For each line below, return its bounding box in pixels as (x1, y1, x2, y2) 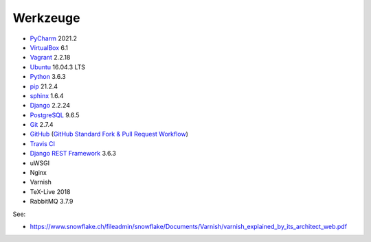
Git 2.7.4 (30, 121, 54, 129)
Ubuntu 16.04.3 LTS (30, 62, 86, 71)
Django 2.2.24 (30, 101, 71, 110)
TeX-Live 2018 (30, 187, 71, 195)
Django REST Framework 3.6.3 (30, 149, 117, 158)
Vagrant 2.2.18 (30, 53, 71, 62)
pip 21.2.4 (30, 82, 58, 90)
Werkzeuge (12, 10, 80, 25)
